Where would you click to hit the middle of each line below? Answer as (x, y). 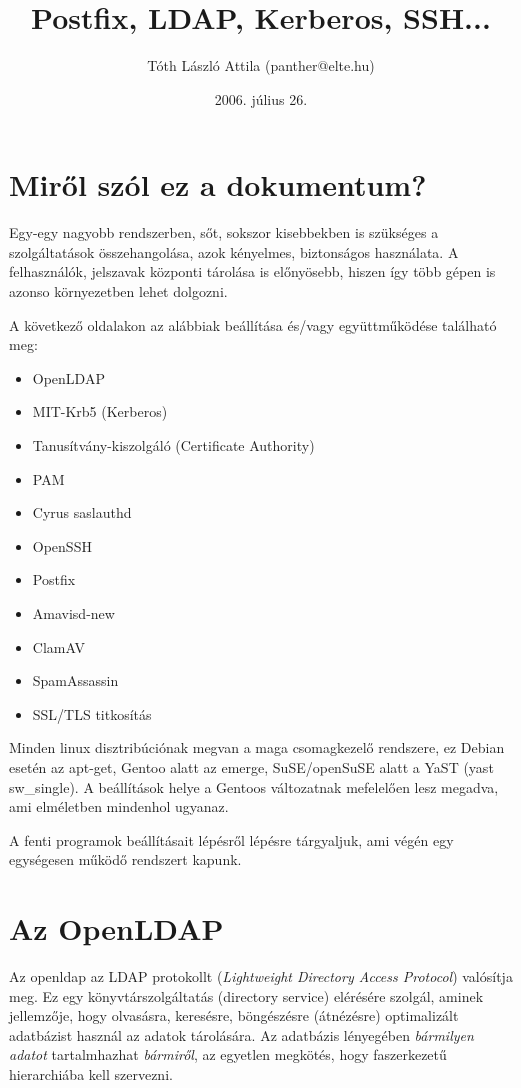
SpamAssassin (75, 680)
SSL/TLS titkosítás (92, 713)
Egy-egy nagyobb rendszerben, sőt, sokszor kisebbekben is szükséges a (224, 232)
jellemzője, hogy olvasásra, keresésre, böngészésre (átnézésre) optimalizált (234, 1015)
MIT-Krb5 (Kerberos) (100, 411)
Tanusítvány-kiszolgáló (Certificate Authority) (173, 445)
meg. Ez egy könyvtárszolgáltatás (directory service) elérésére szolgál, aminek (246, 995)
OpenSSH (62, 545)
